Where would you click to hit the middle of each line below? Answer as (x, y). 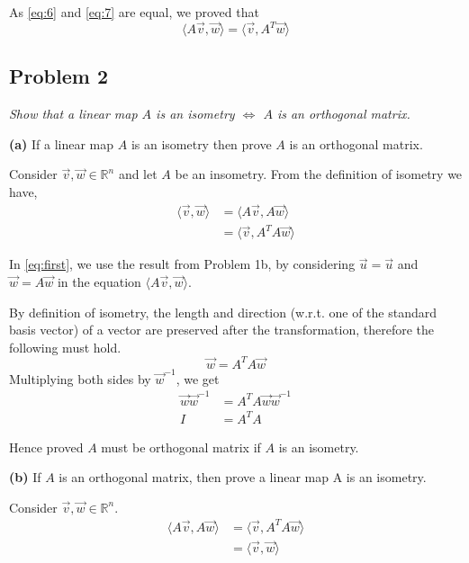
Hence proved (46, 447)
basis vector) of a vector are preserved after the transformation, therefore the (222, 330)
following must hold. (65, 347)
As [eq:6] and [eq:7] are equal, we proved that (134, 12)
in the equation (99, 282)
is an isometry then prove (201, 143)
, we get (198, 378)
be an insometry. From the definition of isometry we (319, 174)
